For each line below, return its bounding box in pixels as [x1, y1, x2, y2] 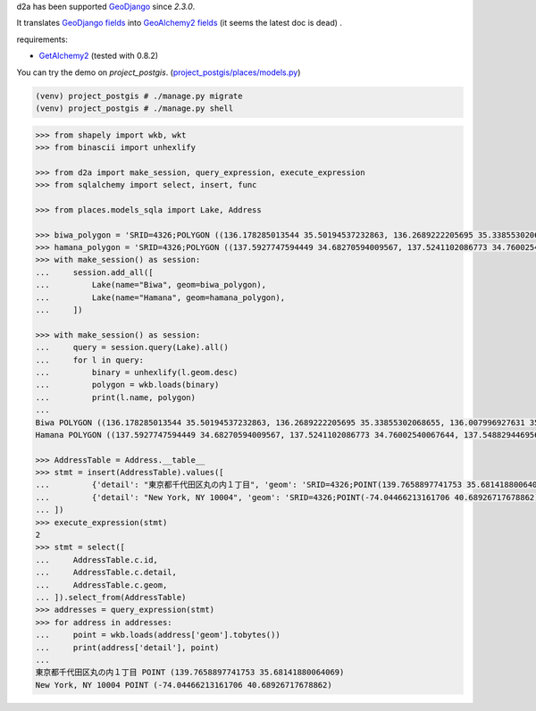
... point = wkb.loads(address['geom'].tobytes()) [35, 630, 281, 640]
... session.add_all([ [35, 267, 154, 277]
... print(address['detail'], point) [35, 642, 220, 652]
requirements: [16, 34, 69, 45]
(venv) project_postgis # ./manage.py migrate [35, 90, 243, 101]
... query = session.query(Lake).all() [35, 342, 230, 353]
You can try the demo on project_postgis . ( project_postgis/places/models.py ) [16, 67, 301, 78]
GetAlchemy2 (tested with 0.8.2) [38, 50, 159, 62]
